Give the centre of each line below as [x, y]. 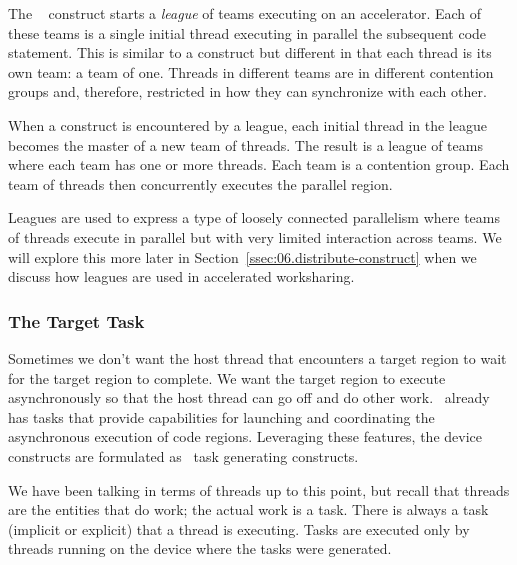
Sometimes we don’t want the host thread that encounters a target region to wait [257, 357]
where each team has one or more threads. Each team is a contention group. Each [259, 164]
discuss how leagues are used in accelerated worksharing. [181, 276]
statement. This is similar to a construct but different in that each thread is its [250, 52]
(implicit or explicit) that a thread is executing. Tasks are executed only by [239, 528]
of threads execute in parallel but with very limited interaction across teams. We [255, 236]
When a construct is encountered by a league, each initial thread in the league [247, 124]
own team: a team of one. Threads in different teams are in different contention [251, 71]
